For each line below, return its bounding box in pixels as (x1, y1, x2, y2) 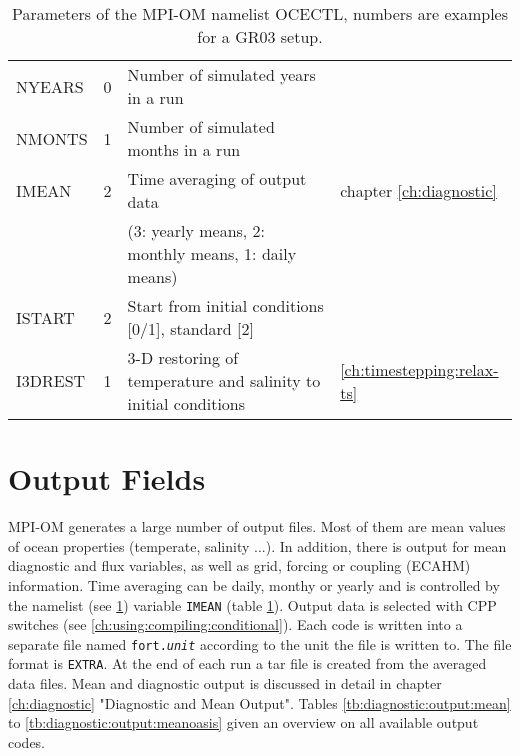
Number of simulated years (127, 63, 316, 86)
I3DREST (16, 369, 86, 392)
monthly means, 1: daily (127, 242, 297, 265)
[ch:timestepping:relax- (340, 357, 499, 381)
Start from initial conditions (127, 294, 324, 317)
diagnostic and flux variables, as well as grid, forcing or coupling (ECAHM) (8, 555, 471, 576)
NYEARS (16, 74, 84, 98)
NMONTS (16, 126, 88, 150)
